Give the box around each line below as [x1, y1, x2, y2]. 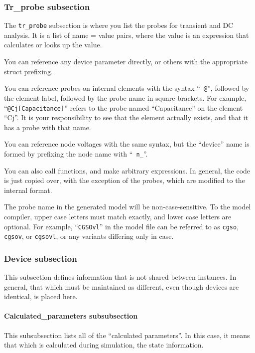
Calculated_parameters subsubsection [4, 311, 138, 321]
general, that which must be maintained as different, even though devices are [4, 281, 239, 292]
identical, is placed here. [4, 291, 78, 302]
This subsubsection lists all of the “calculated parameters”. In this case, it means [4, 330, 250, 340]
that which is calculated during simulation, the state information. [4, 340, 204, 350]
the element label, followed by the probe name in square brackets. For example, [4, 92, 247, 103]
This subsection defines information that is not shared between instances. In [4, 272, 237, 282]
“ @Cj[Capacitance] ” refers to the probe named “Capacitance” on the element [4, 102, 243, 113]
